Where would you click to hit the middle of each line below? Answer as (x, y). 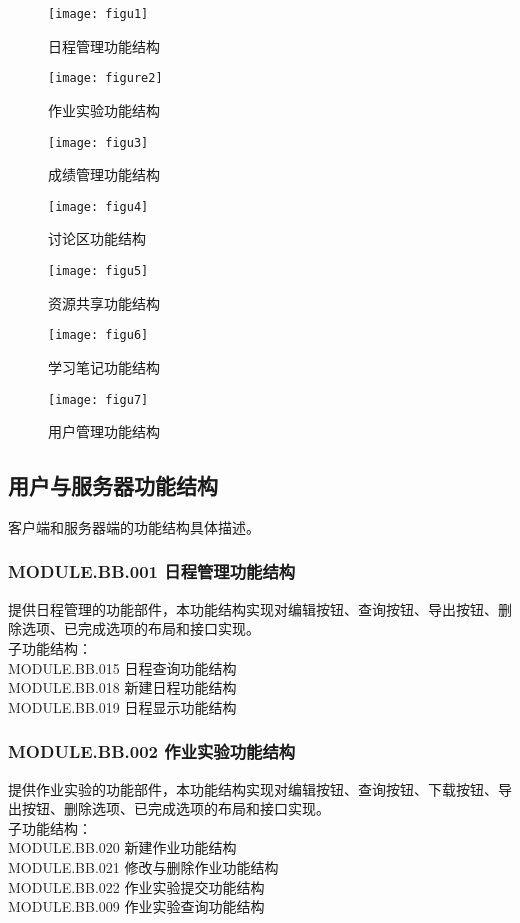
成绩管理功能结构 (104, 174)
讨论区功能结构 (97, 238)
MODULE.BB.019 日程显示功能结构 (122, 706)
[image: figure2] (105, 78)
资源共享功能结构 (104, 302)
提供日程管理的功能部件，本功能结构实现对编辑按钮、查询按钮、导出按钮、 (253, 608)
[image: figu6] (98, 335)
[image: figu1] (98, 14)
